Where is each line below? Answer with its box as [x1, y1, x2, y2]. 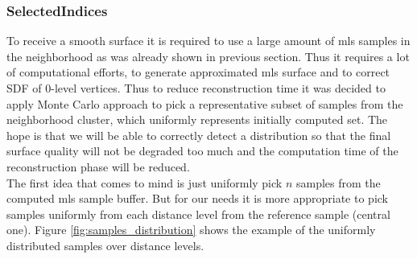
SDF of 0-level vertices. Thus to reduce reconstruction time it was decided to [6, 80, 386, 96]
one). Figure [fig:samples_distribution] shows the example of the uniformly [6, 221, 376, 238]
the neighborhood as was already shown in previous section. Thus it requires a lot [6, 47, 410, 64]
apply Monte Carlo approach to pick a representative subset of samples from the [6, 95, 403, 112]
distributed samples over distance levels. [6, 236, 204, 253]
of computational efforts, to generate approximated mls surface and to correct [6, 64, 390, 80]
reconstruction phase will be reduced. [6, 158, 190, 175]
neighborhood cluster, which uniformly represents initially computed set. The [6, 111, 388, 128]
